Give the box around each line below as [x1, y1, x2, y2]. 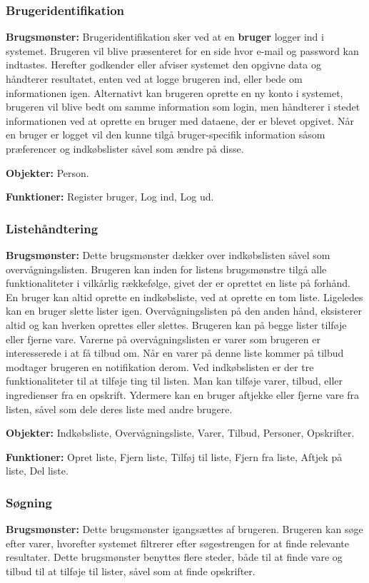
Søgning [6, 493, 52, 511]
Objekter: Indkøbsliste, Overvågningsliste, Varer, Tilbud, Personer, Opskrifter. [6, 425, 355, 440]
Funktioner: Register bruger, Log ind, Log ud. [6, 189, 214, 204]
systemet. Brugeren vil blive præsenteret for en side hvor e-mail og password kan [6, 43, 359, 58]
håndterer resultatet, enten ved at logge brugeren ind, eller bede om [6, 71, 303, 86]
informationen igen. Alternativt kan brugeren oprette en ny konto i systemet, [6, 85, 343, 100]
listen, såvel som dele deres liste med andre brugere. [6, 401, 233, 416]
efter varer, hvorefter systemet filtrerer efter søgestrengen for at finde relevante [6, 535, 350, 550]
